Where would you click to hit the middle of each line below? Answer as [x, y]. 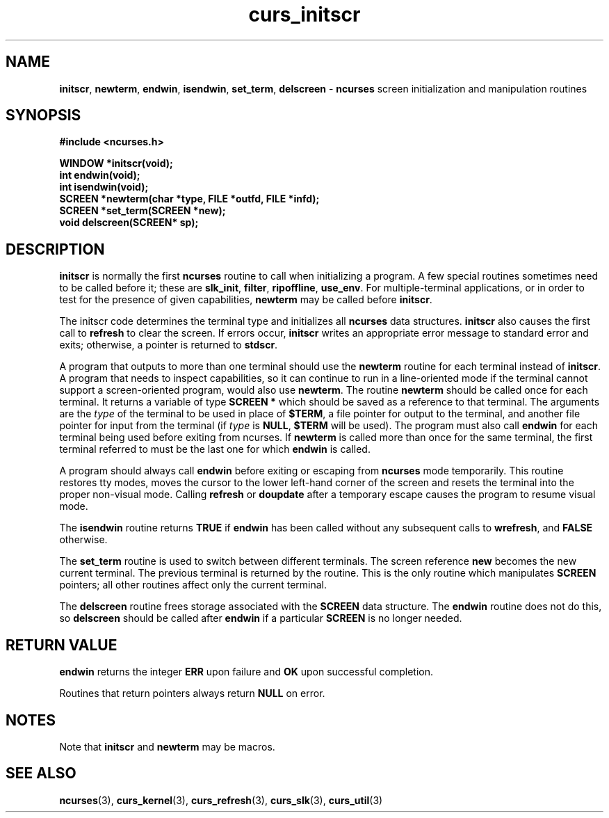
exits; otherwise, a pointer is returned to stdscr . [169, 345]
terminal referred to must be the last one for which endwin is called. [215, 449]
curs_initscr [304, 15]
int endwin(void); [100, 175]
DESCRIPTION [55, 249]
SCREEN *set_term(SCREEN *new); [143, 211]
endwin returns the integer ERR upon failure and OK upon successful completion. [246, 672]
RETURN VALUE [62, 645]
